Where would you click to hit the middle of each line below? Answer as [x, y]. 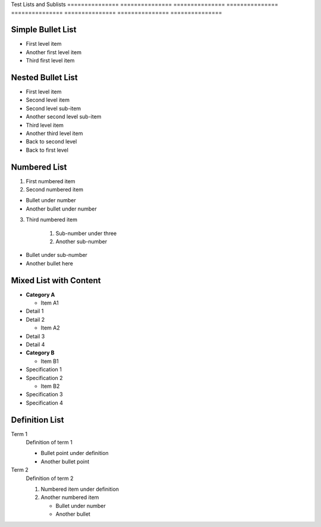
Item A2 [50, 328]
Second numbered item [54, 190]
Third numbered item [51, 219]
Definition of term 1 [49, 443]
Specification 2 [44, 378]
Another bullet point [65, 462]
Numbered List [39, 167]
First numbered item [51, 181]
